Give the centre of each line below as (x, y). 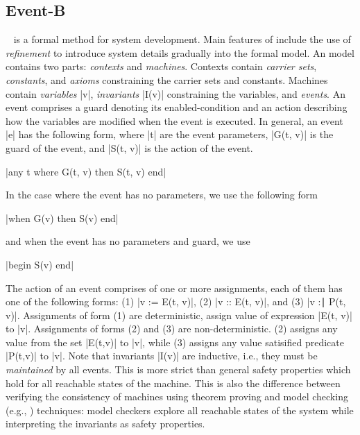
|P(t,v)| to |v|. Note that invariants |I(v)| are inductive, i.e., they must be (162, 356)
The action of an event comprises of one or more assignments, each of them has (174, 288)
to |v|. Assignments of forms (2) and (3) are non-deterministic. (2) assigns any (172, 329)
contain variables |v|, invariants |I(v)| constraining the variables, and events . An (175, 93)
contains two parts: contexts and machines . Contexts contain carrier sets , (161, 66)
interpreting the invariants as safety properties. (105, 424)
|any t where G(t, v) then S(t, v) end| (86, 171)
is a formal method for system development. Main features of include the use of (182, 39)
